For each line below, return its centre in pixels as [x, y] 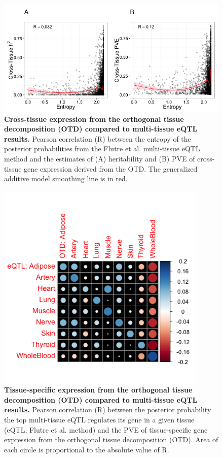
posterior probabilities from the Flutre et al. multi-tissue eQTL [102, 149]
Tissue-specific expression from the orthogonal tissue [98, 390]
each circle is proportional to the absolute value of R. [87, 449]
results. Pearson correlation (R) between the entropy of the [98, 138]
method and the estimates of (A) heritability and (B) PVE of [100, 158]
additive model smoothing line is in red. [66, 178]
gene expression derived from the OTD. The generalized [111, 168]
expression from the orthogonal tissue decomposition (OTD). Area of [111, 439]
